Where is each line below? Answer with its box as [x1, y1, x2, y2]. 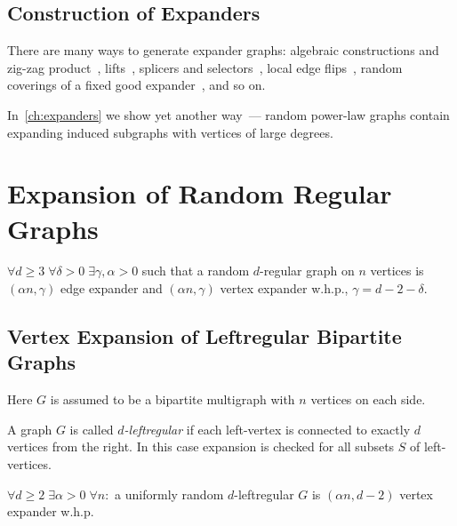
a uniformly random [115, 484, 224, 503]
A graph [7, 419, 52, 438]
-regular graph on [260, 261, 355, 280]
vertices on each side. [310, 390, 426, 409]
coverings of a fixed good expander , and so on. [7, 76, 266, 94]
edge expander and [60, 279, 163, 298]
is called [69, 419, 114, 438]
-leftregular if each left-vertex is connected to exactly [124, 419, 411, 438]
